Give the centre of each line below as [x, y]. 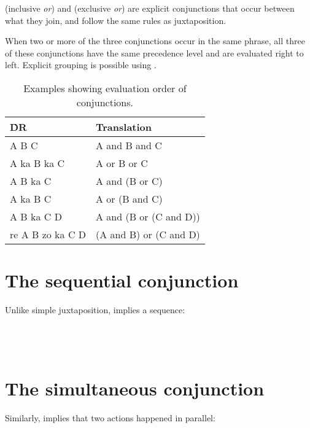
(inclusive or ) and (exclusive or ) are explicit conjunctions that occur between [150, 8]
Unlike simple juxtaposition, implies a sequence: [95, 310]
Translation [124, 126]
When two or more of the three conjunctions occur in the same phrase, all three [155, 41]
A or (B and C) [129, 198]
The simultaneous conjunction [135, 388]
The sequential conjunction [122, 280]
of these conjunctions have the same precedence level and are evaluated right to [154, 53]
